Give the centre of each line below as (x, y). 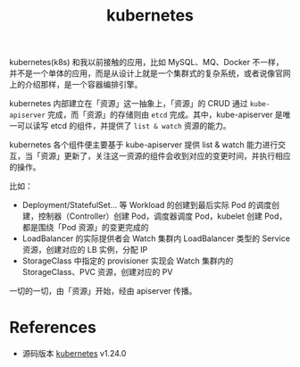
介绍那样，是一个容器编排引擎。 (83, 85)
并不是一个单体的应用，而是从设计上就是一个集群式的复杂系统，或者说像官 (146, 73)
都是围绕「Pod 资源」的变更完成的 (85, 228)
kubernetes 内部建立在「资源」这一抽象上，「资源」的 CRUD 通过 (129, 104)
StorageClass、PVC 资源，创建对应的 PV (97, 272)
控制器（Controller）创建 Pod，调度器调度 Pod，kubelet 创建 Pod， (162, 216)
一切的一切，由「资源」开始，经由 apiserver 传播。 (103, 291)
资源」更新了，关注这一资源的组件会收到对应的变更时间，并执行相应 (165, 156)
